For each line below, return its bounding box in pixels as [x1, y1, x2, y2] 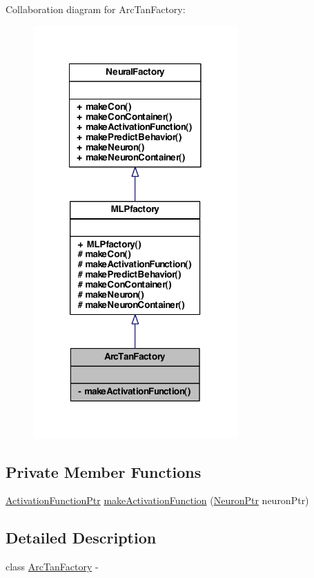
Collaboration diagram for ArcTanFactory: [6, 2, 186, 16]
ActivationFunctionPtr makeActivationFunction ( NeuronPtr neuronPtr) [6, 493, 309, 508]
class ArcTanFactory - [6, 559, 99, 574]
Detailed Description [6, 527, 157, 548]
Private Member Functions [6, 461, 202, 482]
